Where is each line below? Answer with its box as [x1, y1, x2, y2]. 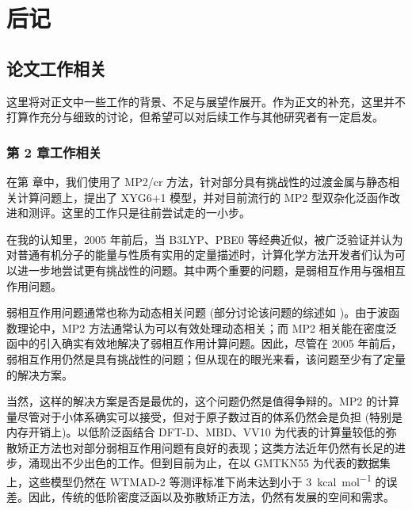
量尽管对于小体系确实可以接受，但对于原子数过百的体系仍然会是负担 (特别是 [6, 408, 403, 424]
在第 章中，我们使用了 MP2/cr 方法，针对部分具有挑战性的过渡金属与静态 [6, 173, 389, 189]
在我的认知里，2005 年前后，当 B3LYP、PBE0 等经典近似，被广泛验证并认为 [6, 230, 403, 247]
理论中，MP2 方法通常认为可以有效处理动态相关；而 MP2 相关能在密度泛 [17, 319, 397, 336]
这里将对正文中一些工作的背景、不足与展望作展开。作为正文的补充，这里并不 [6, 93, 406, 109]
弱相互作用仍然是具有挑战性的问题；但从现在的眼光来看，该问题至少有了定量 [6, 350, 406, 367]
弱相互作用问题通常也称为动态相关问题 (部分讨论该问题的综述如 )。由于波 [6, 304, 389, 321]
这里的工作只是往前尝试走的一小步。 [61, 204, 250, 221]
